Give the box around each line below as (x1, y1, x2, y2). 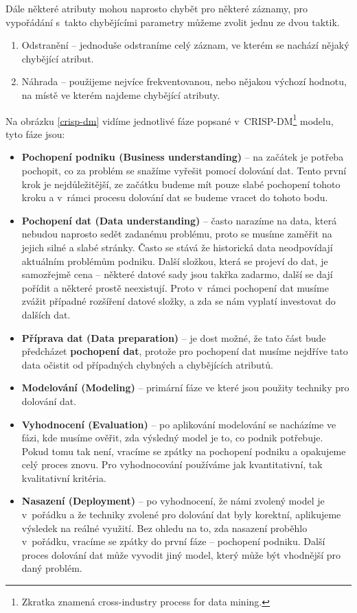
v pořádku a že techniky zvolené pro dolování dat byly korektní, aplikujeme (21, 507, 341, 522)
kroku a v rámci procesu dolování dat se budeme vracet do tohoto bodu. (21, 190, 328, 205)
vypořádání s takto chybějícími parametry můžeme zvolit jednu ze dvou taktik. (5, 14, 340, 29)
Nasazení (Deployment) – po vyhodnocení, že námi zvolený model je (21, 494, 325, 508)
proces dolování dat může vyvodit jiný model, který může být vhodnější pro (21, 547, 341, 562)
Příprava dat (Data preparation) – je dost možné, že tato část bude (21, 330, 326, 345)
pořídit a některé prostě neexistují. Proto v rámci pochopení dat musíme (21, 280, 329, 294)
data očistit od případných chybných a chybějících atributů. (21, 357, 273, 371)
